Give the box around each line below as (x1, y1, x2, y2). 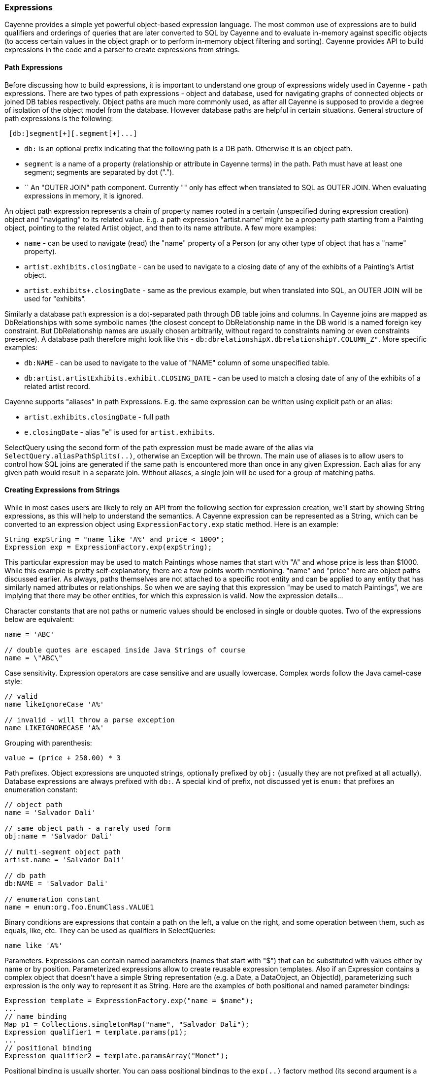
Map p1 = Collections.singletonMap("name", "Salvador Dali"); (4, 1020, 250, 1028)
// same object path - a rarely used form (4, 824, 171, 832)
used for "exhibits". (24, 294, 86, 303)
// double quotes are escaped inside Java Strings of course (4, 646, 245, 654)
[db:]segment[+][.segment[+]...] (8, 129, 137, 137)
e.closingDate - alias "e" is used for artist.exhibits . (24, 427, 215, 436)
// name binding (4, 1012, 67, 1020)
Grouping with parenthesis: (4, 738, 92, 747)
